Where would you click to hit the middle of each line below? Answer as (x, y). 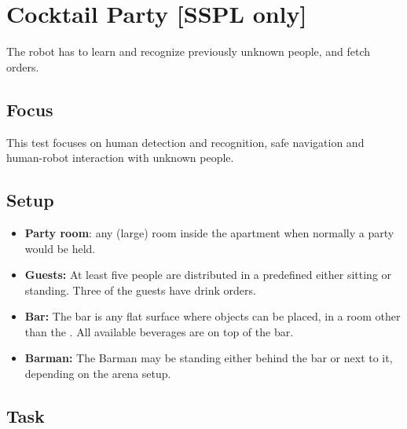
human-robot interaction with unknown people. (120, 158)
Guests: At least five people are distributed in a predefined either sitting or (208, 275)
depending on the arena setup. (98, 374)
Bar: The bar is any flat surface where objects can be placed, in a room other (213, 316)
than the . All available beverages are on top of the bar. (159, 331)
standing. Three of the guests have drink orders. (140, 290)
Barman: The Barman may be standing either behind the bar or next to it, (209, 358)
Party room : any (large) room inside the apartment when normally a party (209, 232)
